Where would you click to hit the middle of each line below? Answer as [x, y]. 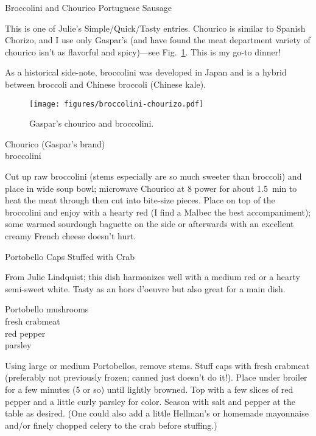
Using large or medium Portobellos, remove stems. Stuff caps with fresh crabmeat [157, 365]
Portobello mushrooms [47, 309]
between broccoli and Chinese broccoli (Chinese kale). [105, 84]
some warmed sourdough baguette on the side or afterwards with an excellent [149, 224]
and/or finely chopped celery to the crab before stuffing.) [111, 425]
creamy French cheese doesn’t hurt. [71, 235]
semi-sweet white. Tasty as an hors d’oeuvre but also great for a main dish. [145, 288]
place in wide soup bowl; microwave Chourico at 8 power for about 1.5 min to [151, 188]
